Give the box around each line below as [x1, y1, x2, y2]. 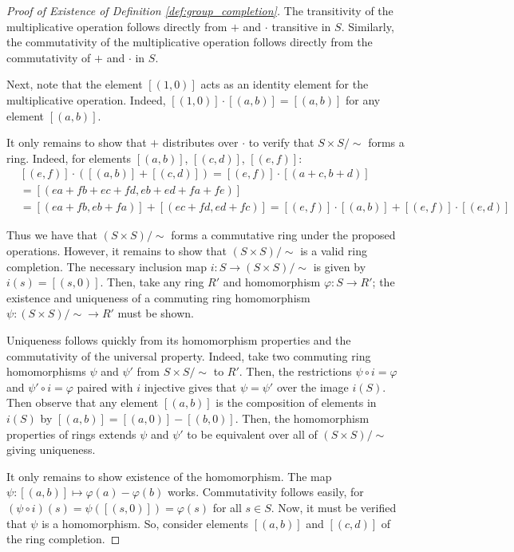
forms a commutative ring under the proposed [171, 227, 396, 243]
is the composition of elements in [215, 394, 377, 411]
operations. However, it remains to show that [6, 242, 227, 259]
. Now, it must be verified [271, 499, 397, 515]
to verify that [248, 134, 314, 151]
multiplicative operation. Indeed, [6, 91, 166, 108]
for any [346, 91, 381, 108]
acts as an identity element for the [200, 76, 369, 93]
